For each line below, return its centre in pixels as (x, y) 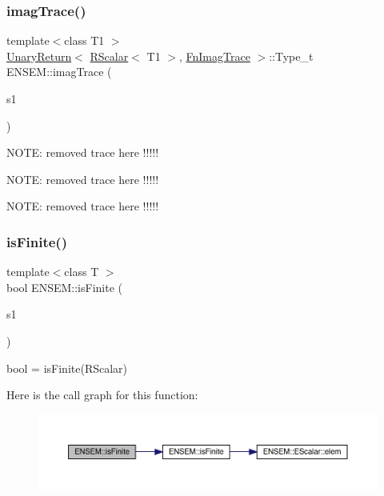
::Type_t (291, 56)
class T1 (84, 40)
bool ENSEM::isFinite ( (64, 287)
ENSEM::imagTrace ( (59, 72)
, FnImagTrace (214, 56)
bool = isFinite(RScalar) (67, 368)
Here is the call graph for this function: (102, 395)
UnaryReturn (39, 56)
